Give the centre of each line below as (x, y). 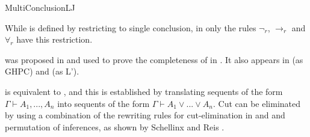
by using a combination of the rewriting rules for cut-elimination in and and (145, 115)
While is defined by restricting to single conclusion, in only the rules (131, 27)
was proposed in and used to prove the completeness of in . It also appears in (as (154, 59)
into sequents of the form (104, 103)
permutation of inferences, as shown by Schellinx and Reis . (115, 126)
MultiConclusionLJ (40, 7)
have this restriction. (54, 39)
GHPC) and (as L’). (42, 71)
